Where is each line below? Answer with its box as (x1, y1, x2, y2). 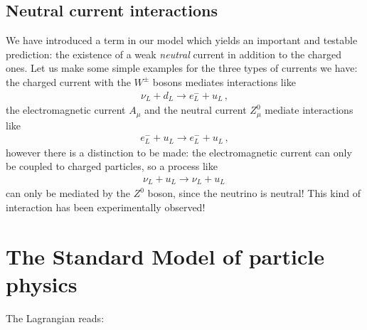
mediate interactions (265, 102, 353, 117)
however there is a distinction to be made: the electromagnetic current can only (6, 144, 352, 159)
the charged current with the (6, 74, 131, 89)
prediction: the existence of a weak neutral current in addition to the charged (6, 46, 341, 61)
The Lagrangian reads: (6, 310, 105, 325)
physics (6, 269, 78, 298)
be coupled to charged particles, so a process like (6, 159, 218, 174)
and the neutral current (144, 102, 247, 117)
